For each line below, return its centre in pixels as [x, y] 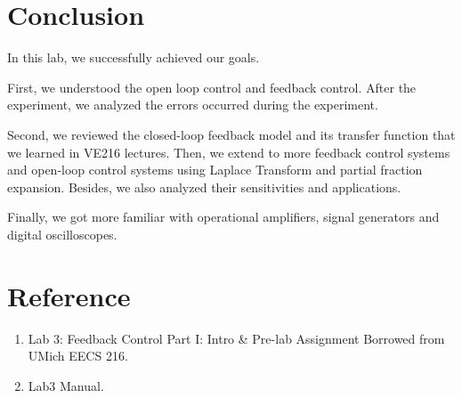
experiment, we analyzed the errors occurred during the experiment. [193, 105]
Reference [69, 295]
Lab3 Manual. [66, 385]
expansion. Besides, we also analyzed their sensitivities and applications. [204, 187]
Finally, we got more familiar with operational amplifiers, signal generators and [223, 217]
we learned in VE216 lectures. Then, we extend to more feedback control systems [229, 152]
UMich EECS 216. [78, 356]
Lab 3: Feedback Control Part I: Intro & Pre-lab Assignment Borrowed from [236, 338]
